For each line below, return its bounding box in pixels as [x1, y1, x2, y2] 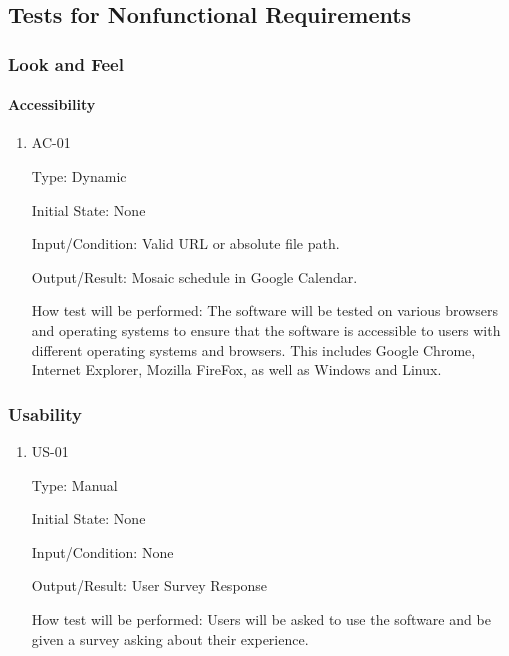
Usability [8, 401, 82, 426]
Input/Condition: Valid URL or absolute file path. [31, 233, 340, 254]
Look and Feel [8, 51, 124, 76]
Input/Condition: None [31, 541, 174, 562]
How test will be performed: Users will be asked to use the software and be [31, 608, 491, 629]
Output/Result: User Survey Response [31, 575, 268, 596]
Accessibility [8, 94, 96, 115]
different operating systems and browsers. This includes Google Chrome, [31, 339, 476, 360]
